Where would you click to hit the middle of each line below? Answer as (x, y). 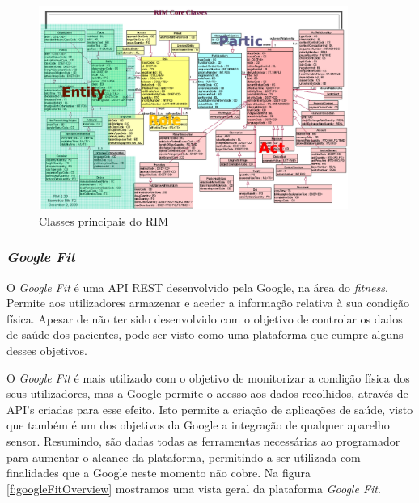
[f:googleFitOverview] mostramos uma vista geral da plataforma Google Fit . (194, 488)
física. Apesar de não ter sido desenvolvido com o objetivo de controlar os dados (205, 318)
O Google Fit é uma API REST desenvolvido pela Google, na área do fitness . (197, 287)
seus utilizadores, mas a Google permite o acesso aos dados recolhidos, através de (207, 393)
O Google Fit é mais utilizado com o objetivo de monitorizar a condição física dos (208, 377)
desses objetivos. (47, 350)
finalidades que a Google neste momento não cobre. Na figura (159, 473)
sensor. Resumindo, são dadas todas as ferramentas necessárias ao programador (203, 440)
